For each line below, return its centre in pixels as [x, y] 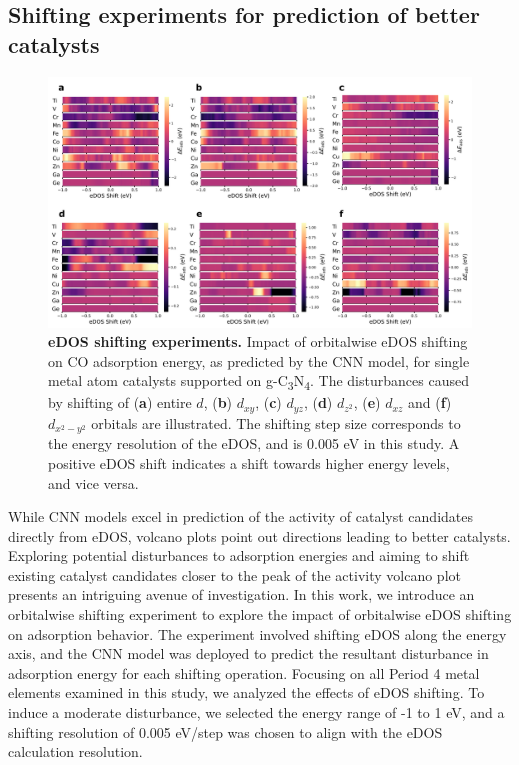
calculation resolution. [75, 751]
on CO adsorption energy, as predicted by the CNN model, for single [259, 360]
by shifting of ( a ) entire [120, 402]
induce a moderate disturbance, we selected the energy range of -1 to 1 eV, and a [256, 712]
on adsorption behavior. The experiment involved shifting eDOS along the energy [257, 633]
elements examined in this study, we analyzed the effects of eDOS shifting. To [246, 692]
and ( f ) [430, 402]
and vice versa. [93, 482]
